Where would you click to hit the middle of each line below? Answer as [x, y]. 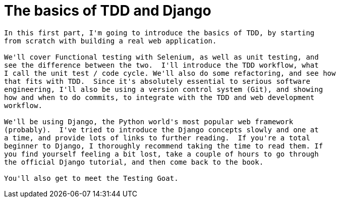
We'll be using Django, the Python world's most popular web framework [149, 121]
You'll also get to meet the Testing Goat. [91, 178]
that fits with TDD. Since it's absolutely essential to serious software [157, 81]
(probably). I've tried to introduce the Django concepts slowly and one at [161, 130]
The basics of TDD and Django [108, 11]
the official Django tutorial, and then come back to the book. [134, 162]
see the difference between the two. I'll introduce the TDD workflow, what [161, 65]
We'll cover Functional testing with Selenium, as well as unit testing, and [161, 57]
